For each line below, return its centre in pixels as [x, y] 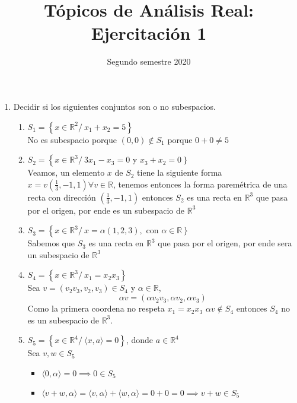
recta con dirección [62, 197]
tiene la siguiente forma [180, 172]
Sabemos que [51, 243]
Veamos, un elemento [66, 172]
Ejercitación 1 [149, 33]
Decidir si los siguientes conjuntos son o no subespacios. [114, 106]
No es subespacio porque [72, 139]
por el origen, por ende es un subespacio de [106, 210]
